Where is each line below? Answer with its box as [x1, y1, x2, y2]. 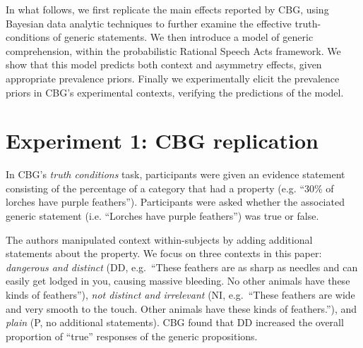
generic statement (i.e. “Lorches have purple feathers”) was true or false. [6, 209, 319, 223]
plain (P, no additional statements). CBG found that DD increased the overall [6, 315, 344, 330]
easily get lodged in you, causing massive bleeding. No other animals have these [6, 273, 350, 288]
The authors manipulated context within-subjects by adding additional [6, 232, 313, 247]
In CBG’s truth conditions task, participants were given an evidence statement [6, 167, 345, 182]
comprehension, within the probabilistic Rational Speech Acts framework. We [6, 43, 341, 58]
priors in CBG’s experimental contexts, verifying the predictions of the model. [6, 85, 344, 99]
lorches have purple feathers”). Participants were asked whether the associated [6, 194, 345, 209]
